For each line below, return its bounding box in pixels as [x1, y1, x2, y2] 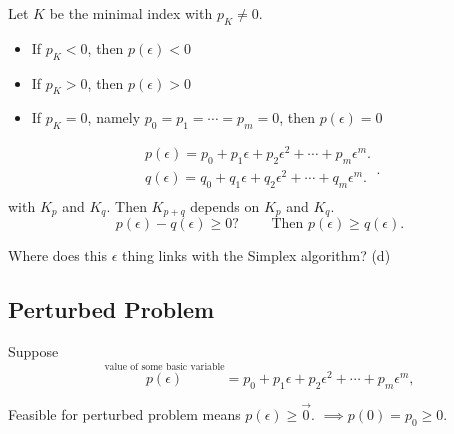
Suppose [8, 341, 59, 362]
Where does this [8, 245, 107, 266]
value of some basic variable [104, 362, 225, 373]
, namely [87, 107, 141, 128]
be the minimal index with [49, 3, 213, 23]
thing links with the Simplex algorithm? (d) [121, 245, 391, 266]
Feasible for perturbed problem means [8, 404, 241, 425]
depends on [190, 196, 260, 217]
